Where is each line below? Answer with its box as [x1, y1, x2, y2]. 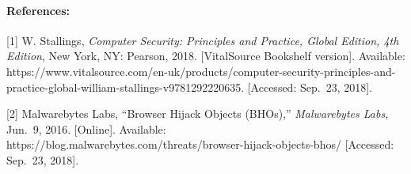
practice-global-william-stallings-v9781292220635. [6, 78, 245, 95]
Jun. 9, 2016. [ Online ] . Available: [6, 120, 166, 137]
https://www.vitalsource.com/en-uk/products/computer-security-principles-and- [6, 62, 396, 79]
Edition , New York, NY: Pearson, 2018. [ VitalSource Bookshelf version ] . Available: [6, 47, 405, 64]
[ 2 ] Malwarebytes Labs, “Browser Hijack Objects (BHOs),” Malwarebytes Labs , [6, 105, 389, 122]
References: [6, 2, 70, 18]
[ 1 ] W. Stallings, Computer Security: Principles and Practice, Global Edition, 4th [6, 32, 399, 48]
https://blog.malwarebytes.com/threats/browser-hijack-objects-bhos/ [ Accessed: [6, 136, 394, 153]
